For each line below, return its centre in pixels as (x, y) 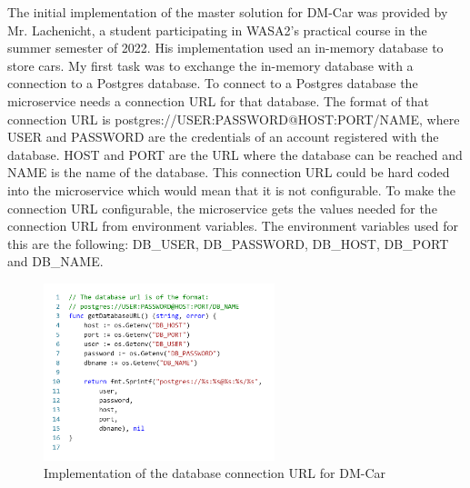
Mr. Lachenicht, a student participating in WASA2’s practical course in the (217, 30)
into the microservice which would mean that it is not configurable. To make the (231, 189)
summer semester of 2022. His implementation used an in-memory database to (225, 48)
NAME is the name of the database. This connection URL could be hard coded (229, 172)
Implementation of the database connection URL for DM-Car (215, 473)
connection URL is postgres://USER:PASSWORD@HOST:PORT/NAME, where (234, 119)
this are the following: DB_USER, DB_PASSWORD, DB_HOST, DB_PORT (228, 243)
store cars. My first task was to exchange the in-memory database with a (210, 65)
